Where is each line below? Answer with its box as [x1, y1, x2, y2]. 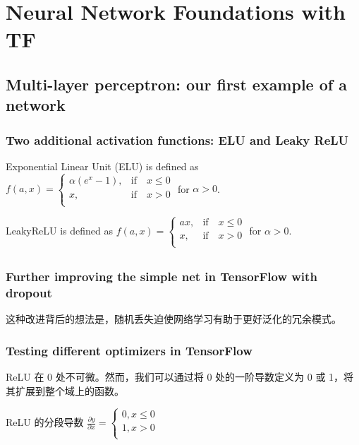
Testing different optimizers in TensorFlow [6, 341, 252, 359]
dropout [6, 284, 52, 302]
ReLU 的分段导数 [6, 415, 84, 429]
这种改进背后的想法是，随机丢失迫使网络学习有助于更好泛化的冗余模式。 [6, 311, 341, 326]
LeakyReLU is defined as [6, 222, 113, 237]
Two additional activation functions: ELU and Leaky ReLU [6, 131, 349, 148]
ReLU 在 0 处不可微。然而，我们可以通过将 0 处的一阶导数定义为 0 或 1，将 [6, 369, 354, 384]
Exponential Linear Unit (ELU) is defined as [6, 158, 199, 173]
